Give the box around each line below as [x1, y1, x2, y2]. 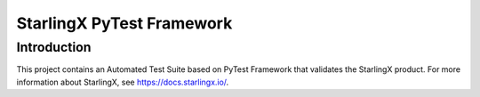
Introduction [16, 39, 92, 55]
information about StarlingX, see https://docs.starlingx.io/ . [16, 77, 229, 87]
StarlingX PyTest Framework [16, 13, 233, 33]
